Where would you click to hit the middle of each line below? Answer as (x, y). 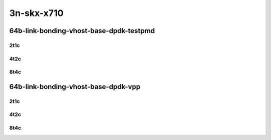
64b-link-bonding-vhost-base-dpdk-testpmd (82, 31)
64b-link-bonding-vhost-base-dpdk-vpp (75, 87)
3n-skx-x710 (36, 13)
